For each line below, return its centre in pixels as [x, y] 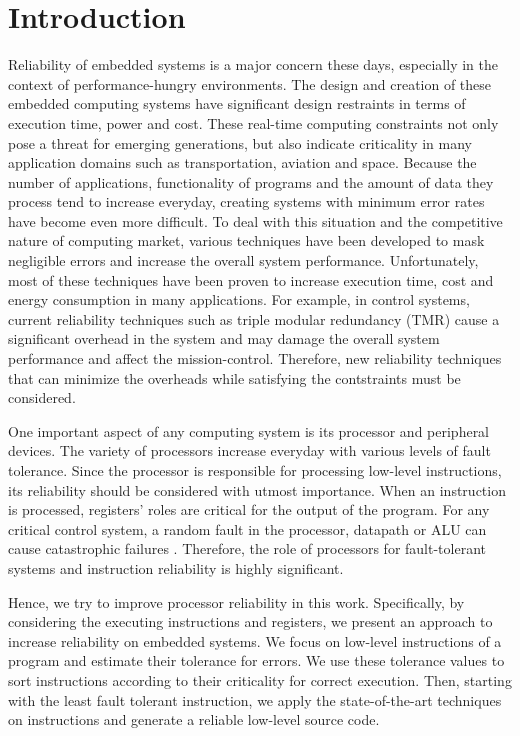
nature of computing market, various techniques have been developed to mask [246, 240]
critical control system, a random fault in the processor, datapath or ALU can [247, 528]
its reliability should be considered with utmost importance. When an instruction [257, 489]
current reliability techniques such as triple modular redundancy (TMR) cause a [254, 318]
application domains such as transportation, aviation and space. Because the [242, 162]
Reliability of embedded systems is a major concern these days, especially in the [253, 64]
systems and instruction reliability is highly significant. [176, 567]
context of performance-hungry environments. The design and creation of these [250, 83]
